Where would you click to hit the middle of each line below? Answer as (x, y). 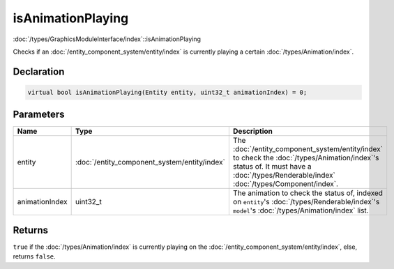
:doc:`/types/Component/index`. (285, 184)
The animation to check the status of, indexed (308, 193)
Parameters (39, 115)
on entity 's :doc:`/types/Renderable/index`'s (306, 202)
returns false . (34, 256)
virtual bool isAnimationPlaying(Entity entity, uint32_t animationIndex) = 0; (167, 92)
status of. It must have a (272, 167)
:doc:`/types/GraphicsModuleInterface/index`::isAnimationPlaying (107, 39)
